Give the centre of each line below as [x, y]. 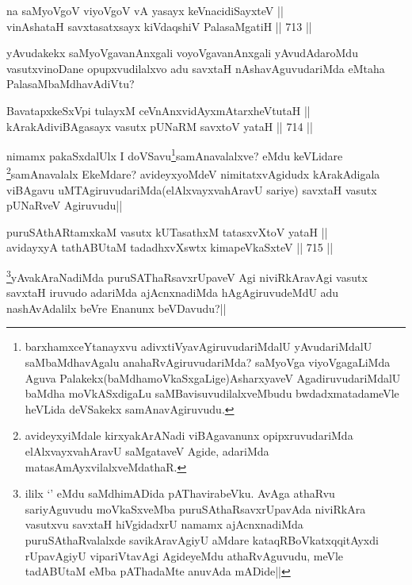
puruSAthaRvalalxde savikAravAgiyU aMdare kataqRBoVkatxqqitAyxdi [202, 540]
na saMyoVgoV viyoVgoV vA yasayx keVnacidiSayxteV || [145, 10]
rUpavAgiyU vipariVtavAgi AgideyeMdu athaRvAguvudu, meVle [184, 555]
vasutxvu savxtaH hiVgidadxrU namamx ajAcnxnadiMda [164, 524]
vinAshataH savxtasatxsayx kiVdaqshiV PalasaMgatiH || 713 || [159, 26]
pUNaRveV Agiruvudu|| [65, 205]
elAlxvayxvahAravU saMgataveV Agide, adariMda [147, 451]
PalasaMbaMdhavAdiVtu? [71, 84]
